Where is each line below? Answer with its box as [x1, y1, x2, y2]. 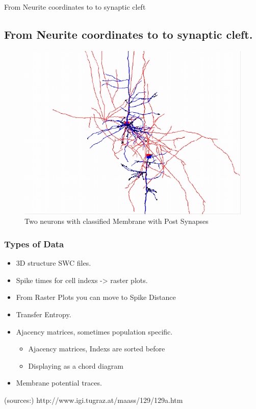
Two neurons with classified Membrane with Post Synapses [24, 216, 209, 226]
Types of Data [4, 238, 64, 250]
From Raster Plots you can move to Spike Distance [16, 292, 176, 302]
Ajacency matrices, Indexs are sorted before [28, 343, 165, 354]
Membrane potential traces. [16, 377, 102, 388]
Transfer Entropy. [16, 309, 71, 320]
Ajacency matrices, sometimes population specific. [16, 326, 173, 337]
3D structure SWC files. [16, 258, 91, 268]
